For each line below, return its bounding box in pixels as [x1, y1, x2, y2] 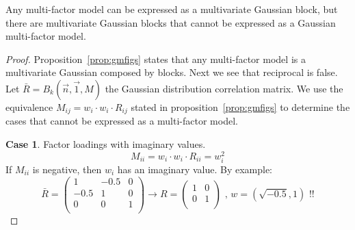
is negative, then [32, 162, 102, 176]
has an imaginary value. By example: [117, 162, 273, 176]
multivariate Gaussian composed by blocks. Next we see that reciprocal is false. [5, 65, 338, 79]
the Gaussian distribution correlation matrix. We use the [105, 81, 343, 95]
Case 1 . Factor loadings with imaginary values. [5, 137, 206, 151]
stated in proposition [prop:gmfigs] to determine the [131, 99, 350, 114]
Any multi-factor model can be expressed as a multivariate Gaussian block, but [5, 2, 338, 16]
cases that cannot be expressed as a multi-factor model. [5, 114, 238, 128]
